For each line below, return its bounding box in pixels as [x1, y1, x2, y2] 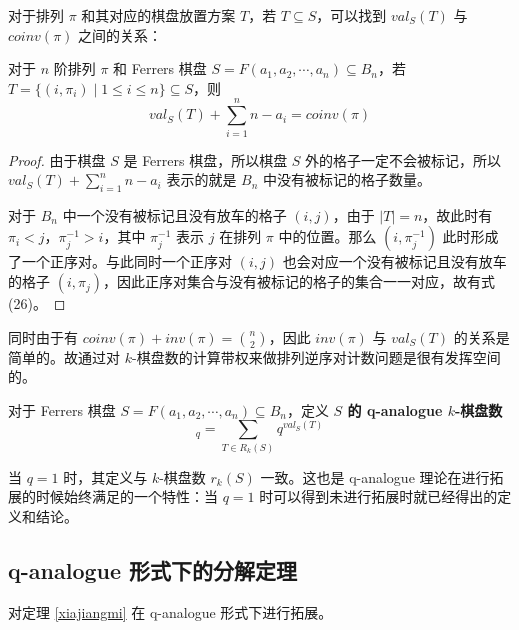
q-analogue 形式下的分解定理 [8, 554, 298, 585]
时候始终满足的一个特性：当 [35, 486, 218, 507]
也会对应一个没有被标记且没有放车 [282, 251, 507, 272]
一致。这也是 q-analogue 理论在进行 [260, 466, 490, 487]
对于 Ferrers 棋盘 [8, 399, 116, 420]
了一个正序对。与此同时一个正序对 [8, 251, 232, 272]
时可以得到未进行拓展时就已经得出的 [259, 486, 498, 507]
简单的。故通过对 [8, 346, 120, 367]
